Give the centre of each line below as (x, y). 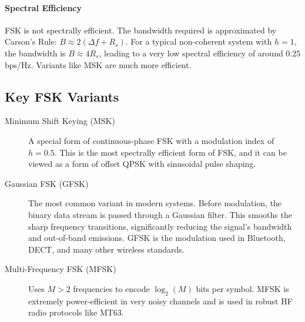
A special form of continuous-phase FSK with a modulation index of (151, 140)
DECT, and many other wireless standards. (106, 249)
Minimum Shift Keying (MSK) (60, 121)
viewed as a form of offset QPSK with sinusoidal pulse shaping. (142, 164)
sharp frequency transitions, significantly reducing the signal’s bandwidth (160, 226)
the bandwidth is (35, 53)
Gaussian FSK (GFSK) (47, 183)
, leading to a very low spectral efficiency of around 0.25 (200, 53)
